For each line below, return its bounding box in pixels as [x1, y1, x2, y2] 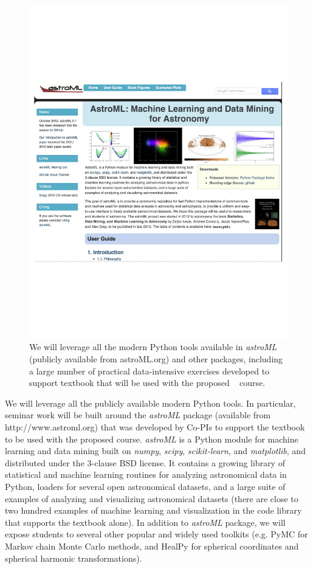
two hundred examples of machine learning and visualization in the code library [5, 504, 302, 517]
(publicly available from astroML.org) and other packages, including [29, 353, 283, 365]
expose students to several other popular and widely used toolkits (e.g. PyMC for [5, 528, 308, 540]
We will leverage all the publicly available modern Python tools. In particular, [5, 396, 296, 409]
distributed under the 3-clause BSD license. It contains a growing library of [5, 456, 285, 469]
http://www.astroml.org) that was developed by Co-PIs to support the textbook [5, 421, 305, 433]
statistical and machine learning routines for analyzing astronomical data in [5, 468, 287, 481]
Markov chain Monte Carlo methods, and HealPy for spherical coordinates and [5, 539, 299, 552]
